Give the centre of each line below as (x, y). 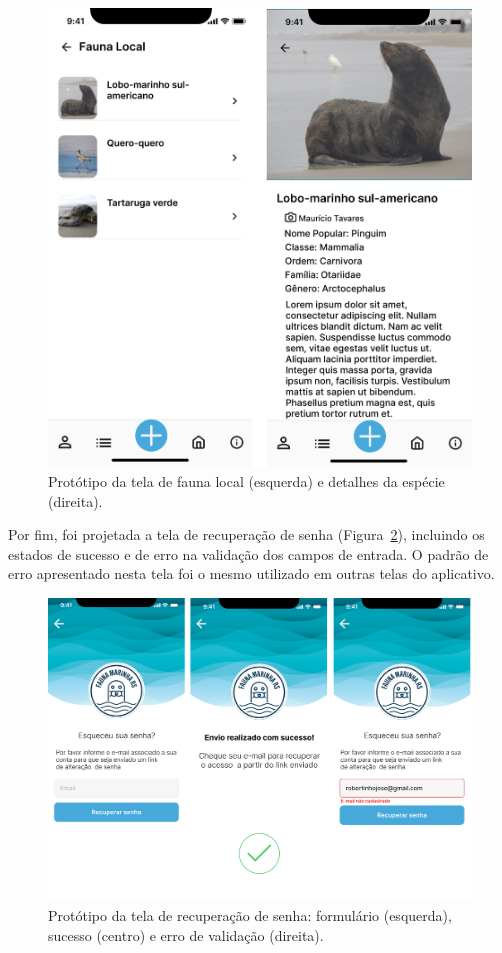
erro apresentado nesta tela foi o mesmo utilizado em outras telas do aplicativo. (251, 573)
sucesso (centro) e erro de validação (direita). (186, 934)
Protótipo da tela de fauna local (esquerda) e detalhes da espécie (246, 481)
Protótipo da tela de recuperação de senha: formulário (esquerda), (250, 915)
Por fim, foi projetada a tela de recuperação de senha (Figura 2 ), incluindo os (246, 534)
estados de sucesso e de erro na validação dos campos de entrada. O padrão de (248, 553)
